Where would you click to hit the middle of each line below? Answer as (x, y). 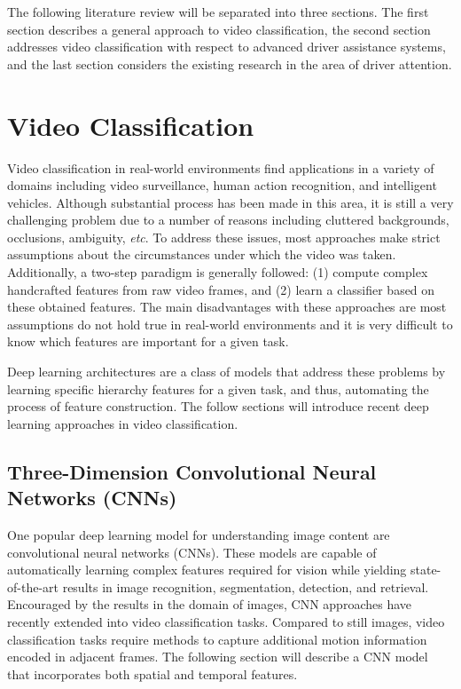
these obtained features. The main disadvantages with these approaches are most (227, 307)
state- (426, 570)
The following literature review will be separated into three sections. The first (218, 12)
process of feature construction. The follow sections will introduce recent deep (218, 406)
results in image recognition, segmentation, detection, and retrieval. (246, 586)
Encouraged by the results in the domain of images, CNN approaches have (209, 604)
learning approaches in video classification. (123, 423)
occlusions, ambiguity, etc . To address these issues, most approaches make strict (224, 237)
